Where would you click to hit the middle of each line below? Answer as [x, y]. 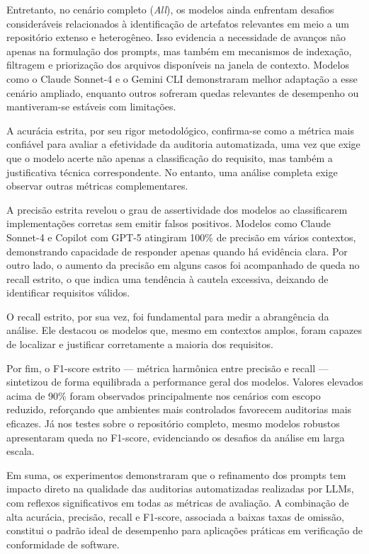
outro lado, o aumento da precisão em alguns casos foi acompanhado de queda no [183, 265]
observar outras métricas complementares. [97, 186]
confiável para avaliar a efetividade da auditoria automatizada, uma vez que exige [183, 144]
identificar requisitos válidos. [68, 293]
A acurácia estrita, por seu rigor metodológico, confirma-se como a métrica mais [180, 130]
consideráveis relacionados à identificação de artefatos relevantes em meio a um [178, 23]
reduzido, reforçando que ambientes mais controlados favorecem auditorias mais [179, 409]
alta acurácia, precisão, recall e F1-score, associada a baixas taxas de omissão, [175, 516]
